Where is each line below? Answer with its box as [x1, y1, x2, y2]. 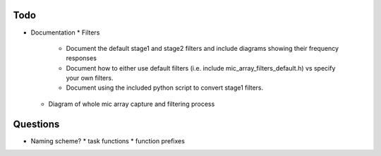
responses [66, 54, 97, 63]
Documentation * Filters [30, 28, 100, 37]
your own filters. [66, 74, 114, 83]
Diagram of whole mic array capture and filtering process [48, 100, 215, 108]
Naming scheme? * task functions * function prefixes [30, 136, 185, 145]
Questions [13, 118, 60, 130]
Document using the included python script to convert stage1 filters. [66, 83, 264, 92]
